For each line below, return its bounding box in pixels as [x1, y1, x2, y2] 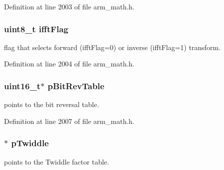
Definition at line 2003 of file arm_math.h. [4, 1, 134, 11]
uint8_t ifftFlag [4, 22, 69, 35]
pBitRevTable [47, 79, 105, 92]
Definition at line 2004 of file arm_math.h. [4, 58, 134, 69]
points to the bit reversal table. [4, 99, 99, 110]
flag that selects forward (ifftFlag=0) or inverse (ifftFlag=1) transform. [4, 42, 221, 52]
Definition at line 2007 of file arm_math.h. [4, 115, 134, 126]
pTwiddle [11, 137, 49, 149]
